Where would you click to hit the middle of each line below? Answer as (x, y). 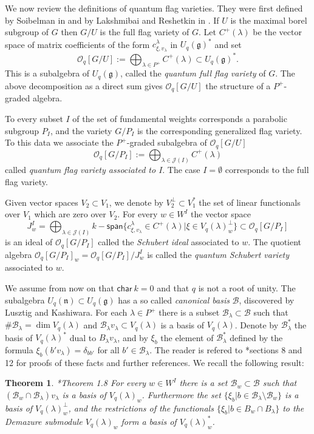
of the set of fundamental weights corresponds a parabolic (180, 118)
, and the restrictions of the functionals (141, 408)
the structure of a (238, 85)
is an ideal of (29, 242)
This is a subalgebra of (47, 73)
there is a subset (189, 312)
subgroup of (27, 32)
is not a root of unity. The (247, 287)
